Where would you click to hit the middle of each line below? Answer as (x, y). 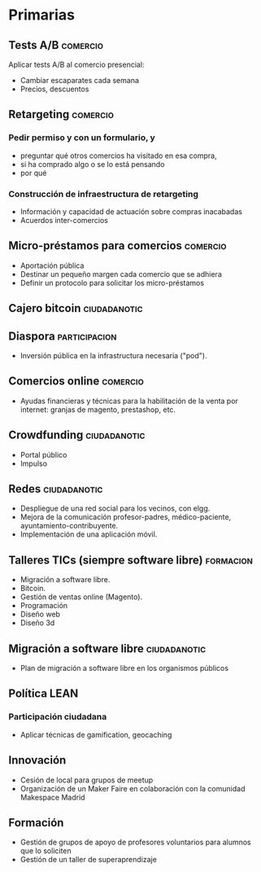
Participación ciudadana (58, 716)
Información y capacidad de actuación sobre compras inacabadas (131, 211)
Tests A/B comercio (56, 45)
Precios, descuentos (54, 89)
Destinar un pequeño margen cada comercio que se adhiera (121, 274)
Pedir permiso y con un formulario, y (82, 138)
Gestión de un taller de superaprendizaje (88, 860)
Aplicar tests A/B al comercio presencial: (76, 64)
